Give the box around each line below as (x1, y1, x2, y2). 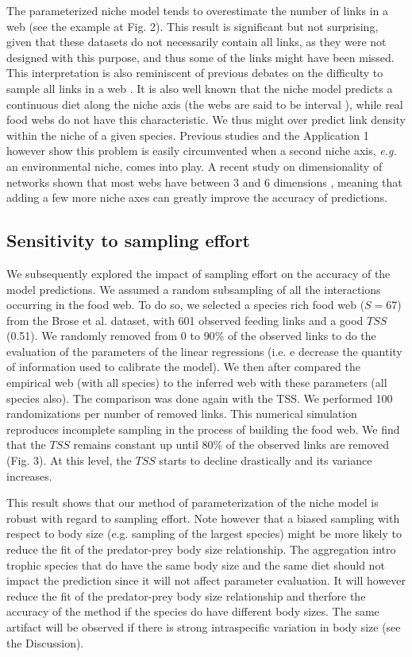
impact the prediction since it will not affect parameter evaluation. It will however (6, 572, 406, 589)
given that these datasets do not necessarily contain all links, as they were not (6, 33, 387, 50)
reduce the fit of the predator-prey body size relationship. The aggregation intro (6, 541, 396, 558)
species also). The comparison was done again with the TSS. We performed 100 (6, 389, 393, 406)
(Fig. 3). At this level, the (6, 452, 132, 469)
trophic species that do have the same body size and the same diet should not (6, 556, 385, 573)
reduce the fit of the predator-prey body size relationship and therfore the (6, 587, 366, 604)
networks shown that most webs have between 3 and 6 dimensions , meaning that (6, 173, 402, 190)
